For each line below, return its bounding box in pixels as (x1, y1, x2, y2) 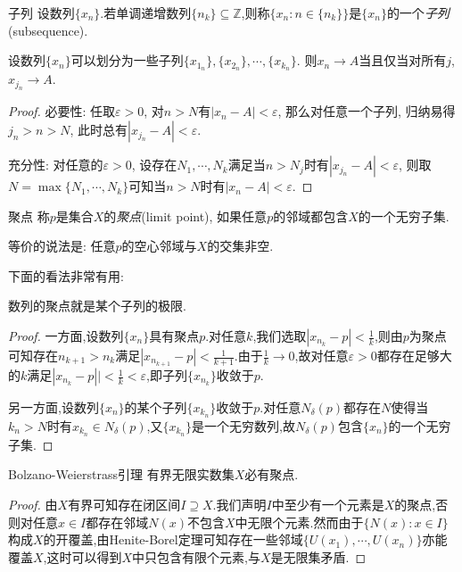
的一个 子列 (386, 4, 450, 21)
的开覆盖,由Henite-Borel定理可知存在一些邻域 (43, 530, 303, 549)
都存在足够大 (376, 346, 452, 365)
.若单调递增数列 (100, 4, 192, 21)
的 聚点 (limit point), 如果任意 (103, 206, 268, 225)
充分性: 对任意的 (8, 155, 103, 174)
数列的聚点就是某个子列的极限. (8, 296, 186, 315)
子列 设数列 (8, 4, 75, 21)
